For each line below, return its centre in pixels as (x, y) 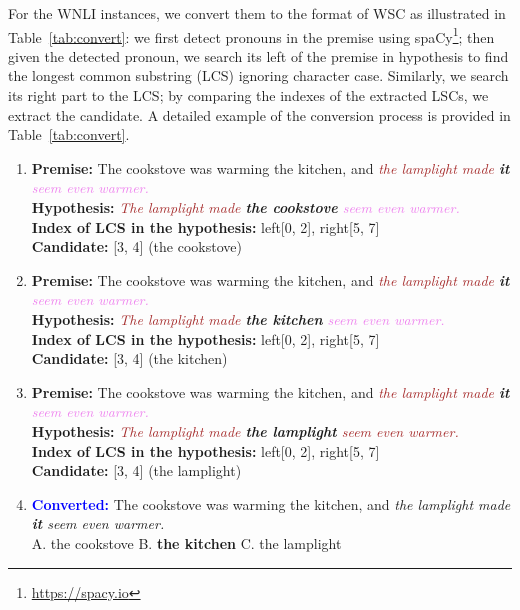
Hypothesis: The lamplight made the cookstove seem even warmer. (245, 207)
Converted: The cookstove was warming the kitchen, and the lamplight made (271, 503)
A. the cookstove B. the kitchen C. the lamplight (186, 542)
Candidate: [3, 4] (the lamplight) (136, 470)
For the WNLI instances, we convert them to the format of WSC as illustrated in (257, 13)
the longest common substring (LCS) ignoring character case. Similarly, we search (258, 75)
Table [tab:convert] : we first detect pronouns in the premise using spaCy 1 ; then (251, 35)
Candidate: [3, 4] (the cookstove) (136, 246)
